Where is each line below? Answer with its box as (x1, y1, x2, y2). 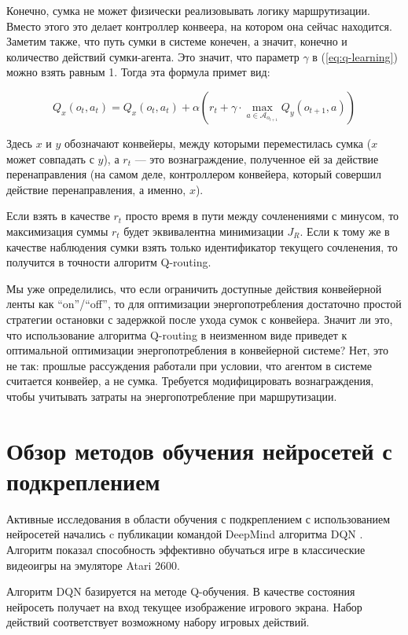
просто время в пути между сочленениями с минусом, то (125, 207, 399, 224)
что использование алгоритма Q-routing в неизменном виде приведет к (6, 326, 347, 343)
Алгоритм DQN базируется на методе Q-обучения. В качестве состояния (6, 583, 355, 600)
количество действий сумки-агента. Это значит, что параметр (6, 48, 300, 64)
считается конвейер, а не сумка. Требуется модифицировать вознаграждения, (6, 373, 374, 389)
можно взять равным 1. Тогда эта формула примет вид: (6, 64, 270, 80)
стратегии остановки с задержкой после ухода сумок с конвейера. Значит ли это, (6, 310, 393, 327)
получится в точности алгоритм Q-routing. (6, 254, 211, 270)
